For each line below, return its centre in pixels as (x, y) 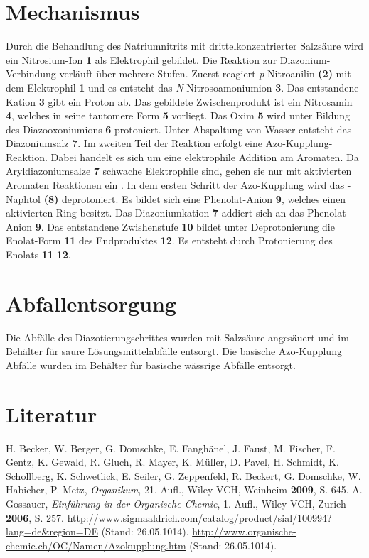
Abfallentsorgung (91, 303)
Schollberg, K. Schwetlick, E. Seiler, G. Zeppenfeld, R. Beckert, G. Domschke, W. (183, 475)
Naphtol (23, 198)
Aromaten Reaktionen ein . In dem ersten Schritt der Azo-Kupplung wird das (175, 185)
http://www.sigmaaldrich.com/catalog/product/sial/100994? (199, 517)
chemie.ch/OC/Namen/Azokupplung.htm (96, 545)
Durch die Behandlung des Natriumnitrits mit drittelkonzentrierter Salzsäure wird (185, 46)
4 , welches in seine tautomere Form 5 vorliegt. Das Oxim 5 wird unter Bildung (178, 115)
